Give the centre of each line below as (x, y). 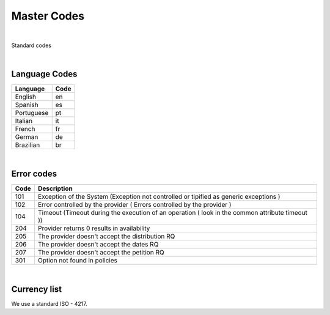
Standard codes (31, 45)
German (27, 137)
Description (55, 188)
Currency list (37, 289)
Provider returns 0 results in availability (94, 228)
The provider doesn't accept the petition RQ (101, 253)
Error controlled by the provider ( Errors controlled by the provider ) (134, 205)
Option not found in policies (77, 261)
